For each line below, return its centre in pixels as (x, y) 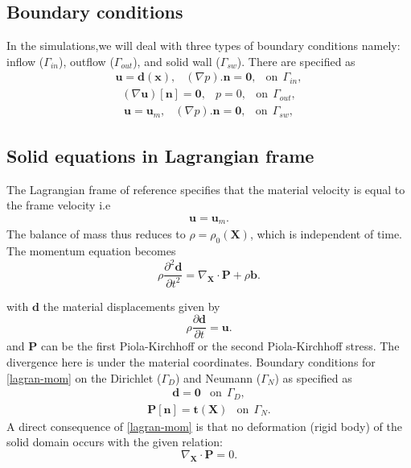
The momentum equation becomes (91, 251)
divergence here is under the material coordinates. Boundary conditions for (191, 361)
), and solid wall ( (177, 61)
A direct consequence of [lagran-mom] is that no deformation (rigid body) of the (204, 426)
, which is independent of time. (326, 234)
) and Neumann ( (218, 377)
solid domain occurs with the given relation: (115, 442)
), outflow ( (86, 61)
